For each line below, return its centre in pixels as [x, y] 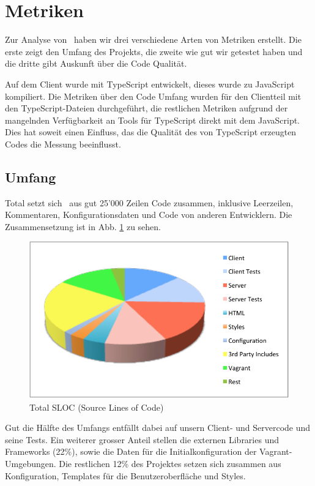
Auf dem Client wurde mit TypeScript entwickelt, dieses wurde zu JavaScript [150, 84]
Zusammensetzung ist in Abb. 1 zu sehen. [83, 226]
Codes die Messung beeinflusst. [63, 144]
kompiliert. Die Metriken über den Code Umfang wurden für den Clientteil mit [153, 96]
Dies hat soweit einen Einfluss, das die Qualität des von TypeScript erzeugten [151, 132]
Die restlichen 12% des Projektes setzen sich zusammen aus [170, 463]
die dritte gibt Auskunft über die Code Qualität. [96, 63]
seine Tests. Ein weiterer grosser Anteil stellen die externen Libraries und [142, 439]
